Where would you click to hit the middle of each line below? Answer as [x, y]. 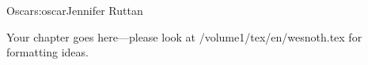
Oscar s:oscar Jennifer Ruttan [75, 10]
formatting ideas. [47, 52]
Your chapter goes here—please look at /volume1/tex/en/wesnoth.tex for [184, 36]
